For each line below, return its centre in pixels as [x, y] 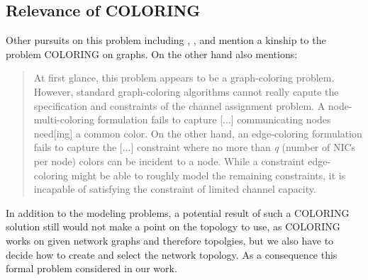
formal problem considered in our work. [91, 268]
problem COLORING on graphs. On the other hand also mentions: [152, 54]
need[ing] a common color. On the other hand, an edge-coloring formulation [198, 133]
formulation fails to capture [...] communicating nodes [214, 119]
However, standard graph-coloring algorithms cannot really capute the [186, 91]
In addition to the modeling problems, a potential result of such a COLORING [178, 212]
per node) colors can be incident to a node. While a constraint [169, 161]
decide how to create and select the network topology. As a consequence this [172, 254]
